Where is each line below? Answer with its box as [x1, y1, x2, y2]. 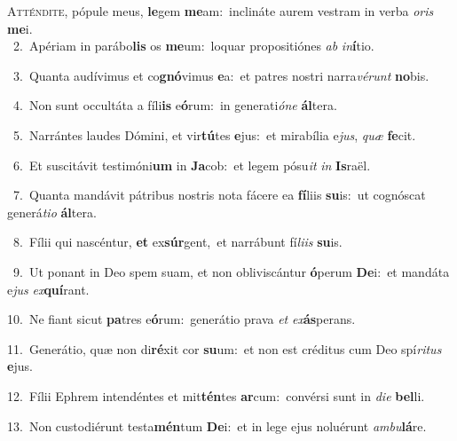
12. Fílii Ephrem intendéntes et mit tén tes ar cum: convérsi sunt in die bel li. [7, 386, 425, 405]
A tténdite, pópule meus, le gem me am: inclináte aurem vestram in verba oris [7, 2, 434, 20]
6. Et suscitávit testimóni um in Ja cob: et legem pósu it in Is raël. [12, 155, 371, 174]
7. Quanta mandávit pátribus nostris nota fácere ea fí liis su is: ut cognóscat [12, 185, 426, 204]
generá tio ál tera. [7, 202, 97, 221]
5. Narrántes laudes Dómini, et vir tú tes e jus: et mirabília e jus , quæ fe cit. [12, 125, 416, 144]
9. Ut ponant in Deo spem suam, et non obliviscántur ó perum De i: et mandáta [12, 262, 450, 280]
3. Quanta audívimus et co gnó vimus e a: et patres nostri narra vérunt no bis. [12, 66, 429, 84]
